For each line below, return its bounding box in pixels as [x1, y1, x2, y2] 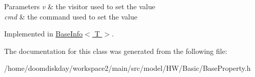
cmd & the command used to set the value [4, 11, 138, 22]
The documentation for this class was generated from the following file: [4, 45, 227, 56]
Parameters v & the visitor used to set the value [4, 1, 155, 11]
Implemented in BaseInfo [4, 28, 83, 39]
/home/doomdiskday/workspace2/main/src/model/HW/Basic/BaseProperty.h [4, 63, 251, 73]
